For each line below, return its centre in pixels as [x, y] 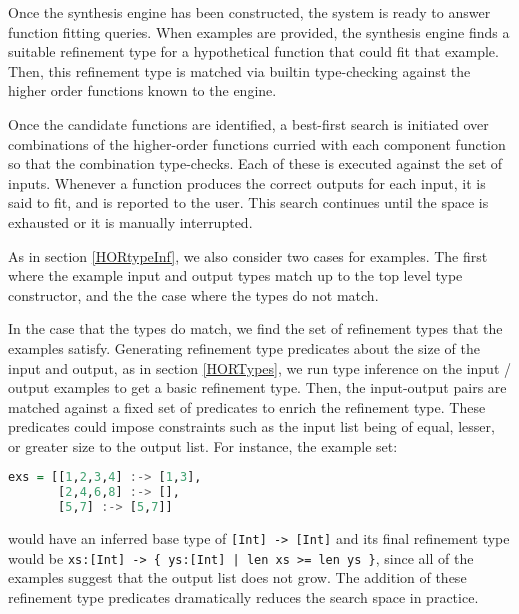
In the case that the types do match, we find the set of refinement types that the [255, 328]
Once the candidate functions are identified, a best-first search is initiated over [248, 123]
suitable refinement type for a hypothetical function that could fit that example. [253, 51]
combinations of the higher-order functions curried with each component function [257, 143]
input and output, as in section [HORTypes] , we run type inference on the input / [260, 367]
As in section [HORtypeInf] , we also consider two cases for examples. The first [248, 255]
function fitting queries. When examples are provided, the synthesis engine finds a [259, 31]
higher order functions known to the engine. [142, 90]
